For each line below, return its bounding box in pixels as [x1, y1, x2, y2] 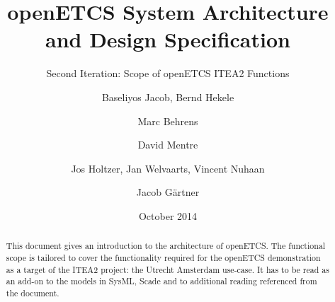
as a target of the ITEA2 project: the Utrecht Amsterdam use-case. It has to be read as [6, 263, 329, 275]
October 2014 [138, 208, 198, 223]
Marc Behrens [137, 113, 198, 128]
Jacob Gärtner [136, 185, 200, 199]
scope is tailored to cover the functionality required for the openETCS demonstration [6, 251, 321, 263]
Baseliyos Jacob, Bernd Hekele [101, 89, 234, 104]
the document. [6, 286, 59, 298]
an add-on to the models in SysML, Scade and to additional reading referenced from [6, 275, 317, 287]
